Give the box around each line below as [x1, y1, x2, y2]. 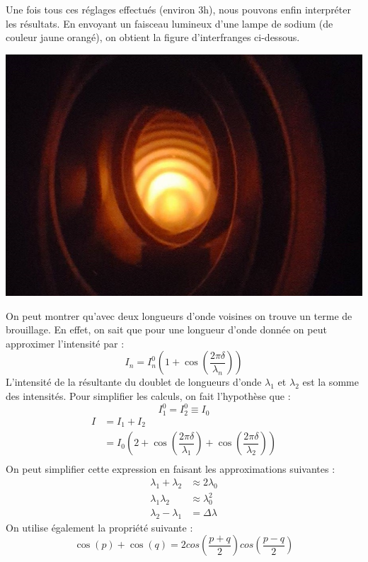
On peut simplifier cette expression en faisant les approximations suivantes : [6, 461, 335, 476]
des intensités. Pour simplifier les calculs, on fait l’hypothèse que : [6, 389, 291, 403]
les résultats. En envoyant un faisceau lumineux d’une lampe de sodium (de [6, 16, 333, 30]
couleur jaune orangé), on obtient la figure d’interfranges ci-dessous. [6, 30, 300, 45]
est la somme [302, 374, 359, 389]
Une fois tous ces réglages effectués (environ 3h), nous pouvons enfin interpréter [6, 2, 351, 16]
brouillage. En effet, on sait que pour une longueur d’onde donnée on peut [6, 322, 327, 337]
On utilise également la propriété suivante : [6, 520, 193, 534]
